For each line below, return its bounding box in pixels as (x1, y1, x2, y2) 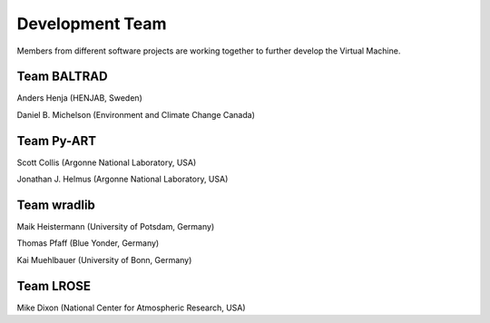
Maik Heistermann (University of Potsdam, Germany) (16, 221, 215, 232)
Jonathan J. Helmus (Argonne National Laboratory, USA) (16, 173, 229, 185)
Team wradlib (16, 197, 95, 212)
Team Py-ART (16, 132, 97, 149)
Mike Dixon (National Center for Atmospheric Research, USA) (16, 302, 246, 313)
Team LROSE (16, 278, 91, 294)
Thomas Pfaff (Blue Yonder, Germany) (16, 238, 160, 249)
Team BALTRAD (16, 69, 108, 84)
